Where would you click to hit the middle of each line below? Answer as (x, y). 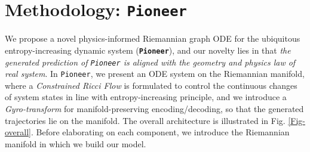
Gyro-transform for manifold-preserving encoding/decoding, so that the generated (154, 108)
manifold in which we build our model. (76, 143)
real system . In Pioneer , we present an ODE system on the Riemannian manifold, (155, 74)
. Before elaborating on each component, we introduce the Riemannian (160, 132)
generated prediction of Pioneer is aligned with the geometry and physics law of (150, 62)
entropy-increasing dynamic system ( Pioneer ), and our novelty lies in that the (148, 50)
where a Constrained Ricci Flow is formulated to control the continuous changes (151, 85)
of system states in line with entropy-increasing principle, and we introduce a (146, 97)
